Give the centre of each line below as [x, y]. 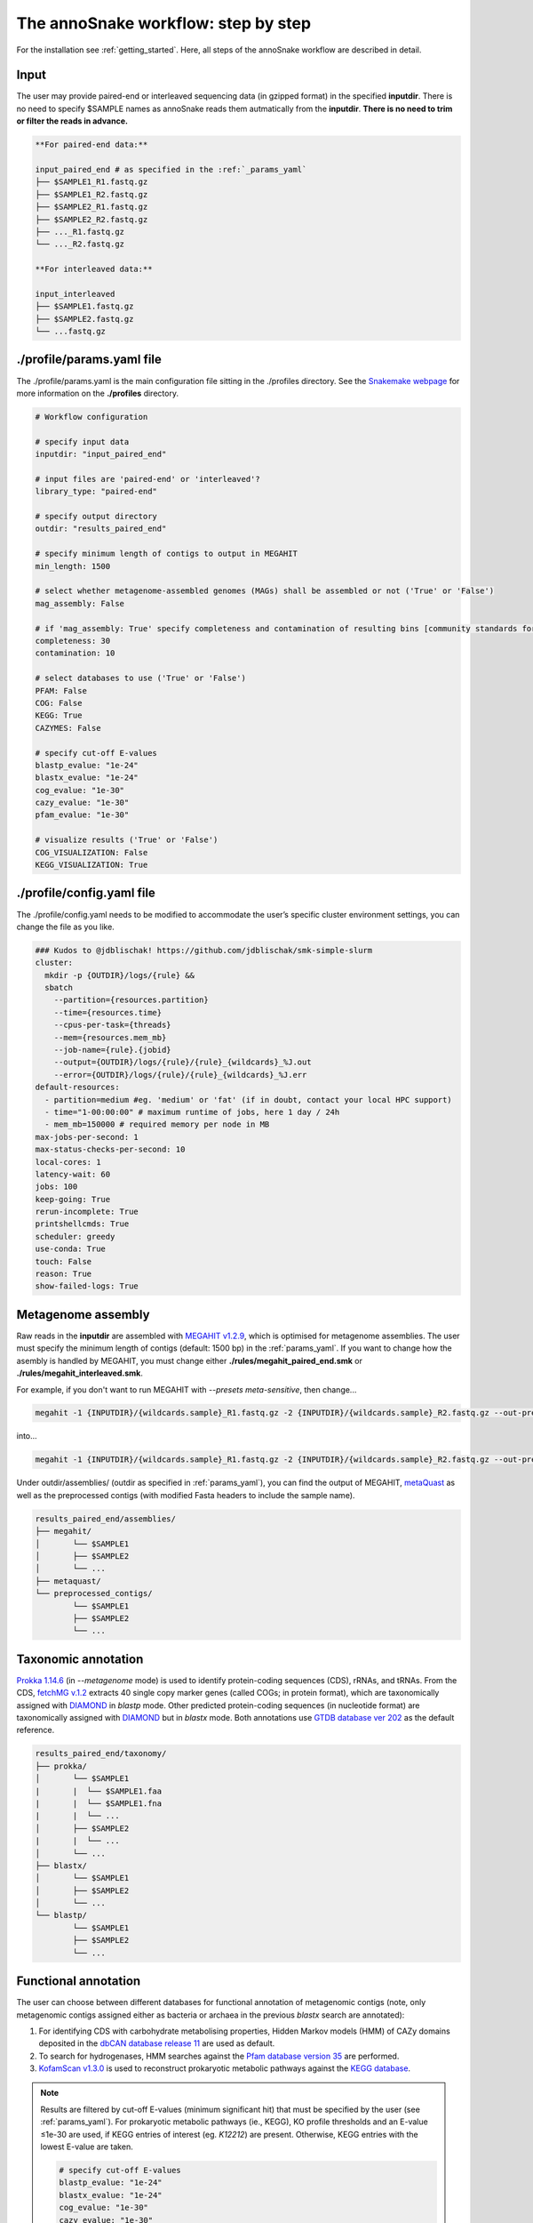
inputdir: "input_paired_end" [101, 454]
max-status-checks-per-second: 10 [110, 1150]
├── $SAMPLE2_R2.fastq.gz [91, 219]
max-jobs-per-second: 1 [87, 1137]
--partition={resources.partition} [131, 1000]
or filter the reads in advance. [72, 121]
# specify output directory [96, 517]
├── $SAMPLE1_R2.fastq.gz [91, 194]
